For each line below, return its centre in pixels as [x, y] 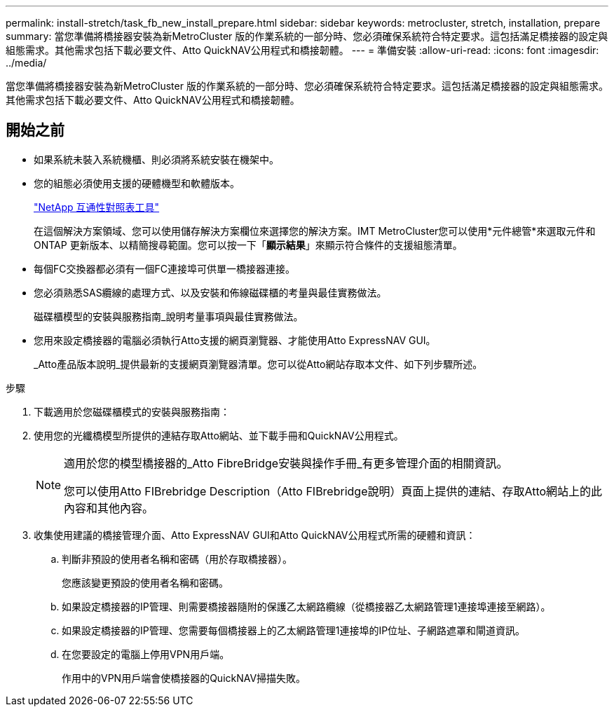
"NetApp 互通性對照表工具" [97, 207]
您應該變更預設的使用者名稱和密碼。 [145, 582]
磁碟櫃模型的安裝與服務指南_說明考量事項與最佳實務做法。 [169, 316]
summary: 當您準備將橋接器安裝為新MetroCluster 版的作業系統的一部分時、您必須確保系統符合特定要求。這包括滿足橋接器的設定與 [307, 36]
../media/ [26, 63]
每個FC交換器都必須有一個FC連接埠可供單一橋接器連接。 [164, 268]
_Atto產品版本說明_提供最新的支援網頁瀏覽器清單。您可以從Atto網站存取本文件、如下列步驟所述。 [258, 364]
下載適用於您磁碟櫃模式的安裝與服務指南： [132, 411]
